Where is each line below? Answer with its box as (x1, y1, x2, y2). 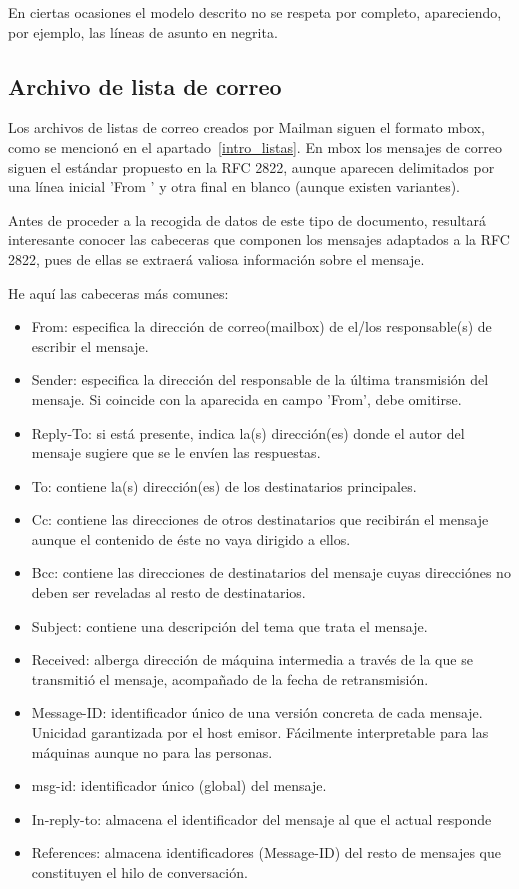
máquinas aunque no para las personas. (31, 741, 273, 762)
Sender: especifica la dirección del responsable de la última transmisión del (31, 369, 489, 390)
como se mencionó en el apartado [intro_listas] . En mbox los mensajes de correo (8, 136, 502, 157)
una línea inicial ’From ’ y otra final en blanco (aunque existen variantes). (8, 176, 461, 197)
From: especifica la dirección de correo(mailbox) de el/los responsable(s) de (31, 316, 492, 337)
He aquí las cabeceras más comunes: (8, 282, 229, 303)
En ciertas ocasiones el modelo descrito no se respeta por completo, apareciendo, (8, 2, 502, 22)
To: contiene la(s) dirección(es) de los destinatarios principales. (31, 475, 417, 496)
